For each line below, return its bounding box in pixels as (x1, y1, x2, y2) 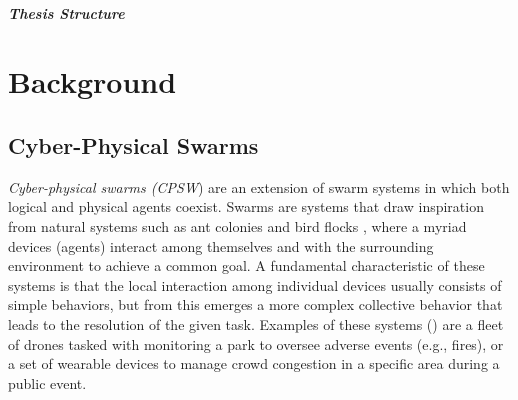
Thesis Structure (8, 2, 125, 23)
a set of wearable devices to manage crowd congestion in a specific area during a (8, 353, 500, 374)
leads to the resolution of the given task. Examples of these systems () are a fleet (8, 313, 504, 334)
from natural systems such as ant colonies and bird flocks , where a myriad (8, 215, 467, 236)
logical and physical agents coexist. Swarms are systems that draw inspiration (8, 196, 484, 217)
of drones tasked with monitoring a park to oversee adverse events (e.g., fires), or (8, 333, 504, 354)
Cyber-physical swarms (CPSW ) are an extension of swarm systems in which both (8, 176, 510, 197)
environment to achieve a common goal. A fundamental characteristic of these (8, 255, 485, 276)
